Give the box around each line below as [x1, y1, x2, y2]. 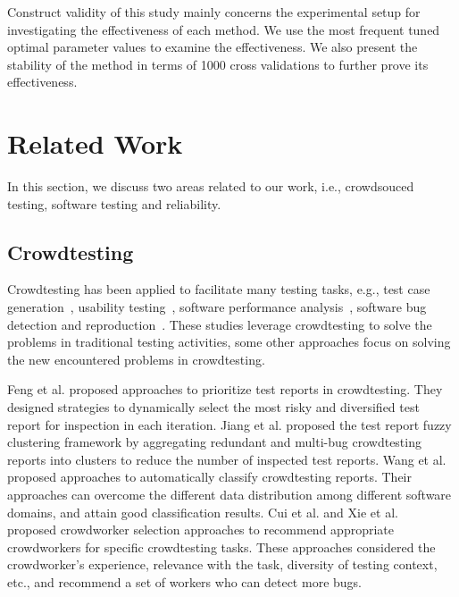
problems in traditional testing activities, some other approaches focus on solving [7, 332, 451, 351]
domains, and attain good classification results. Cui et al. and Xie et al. [7, 502, 398, 521]
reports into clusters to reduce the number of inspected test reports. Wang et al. [7, 450, 446, 468]
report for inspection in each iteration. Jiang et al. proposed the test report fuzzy [7, 415, 452, 433]
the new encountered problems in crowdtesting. [7, 349, 265, 368]
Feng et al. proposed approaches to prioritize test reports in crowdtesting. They [7, 380, 443, 399]
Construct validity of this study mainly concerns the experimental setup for [7, 3, 421, 21]
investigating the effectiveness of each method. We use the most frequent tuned [7, 20, 440, 38]
